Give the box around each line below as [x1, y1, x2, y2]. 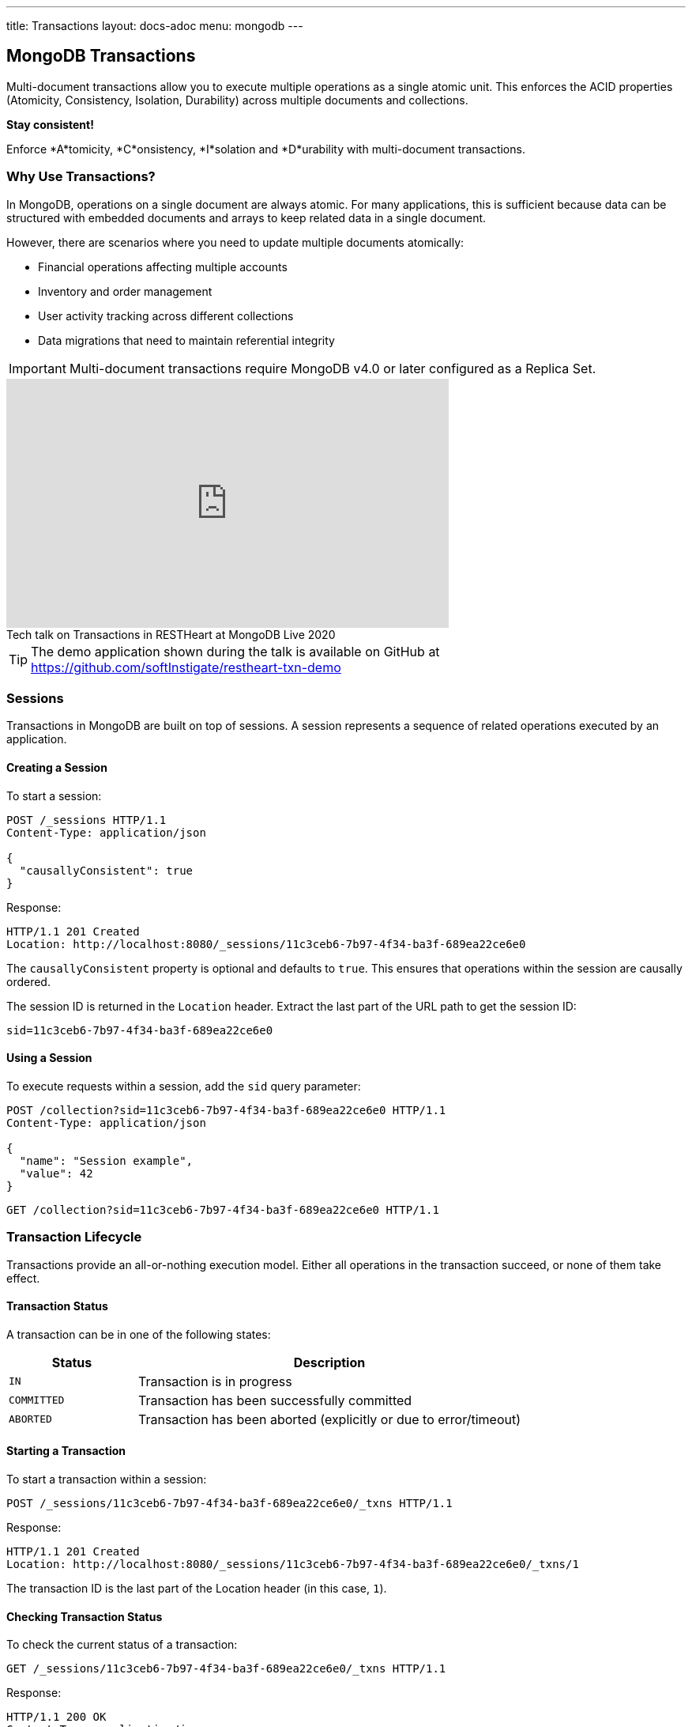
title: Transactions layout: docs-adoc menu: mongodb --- [6, 19, 303, 32]
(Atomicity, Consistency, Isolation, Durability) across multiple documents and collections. [6, 93, 468, 107]
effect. [6, 1271, 40, 1285]
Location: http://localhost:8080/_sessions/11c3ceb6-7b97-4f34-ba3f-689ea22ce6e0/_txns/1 [6, 1557, 579, 1570]
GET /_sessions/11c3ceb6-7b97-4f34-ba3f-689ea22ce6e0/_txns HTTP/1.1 [6, 1662, 446, 1676]
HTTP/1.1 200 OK [6, 1710, 107, 1724]
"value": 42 [19, 1166, 93, 1180]
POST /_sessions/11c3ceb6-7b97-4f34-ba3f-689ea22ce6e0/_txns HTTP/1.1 [6, 1496, 453, 1510]
